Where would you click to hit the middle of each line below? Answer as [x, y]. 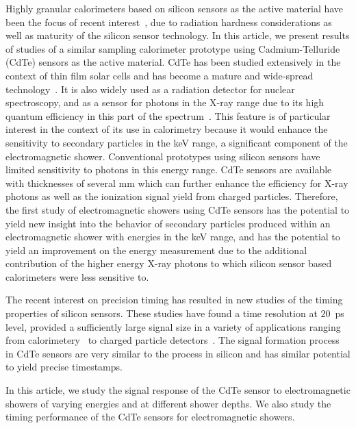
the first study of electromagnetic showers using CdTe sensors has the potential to [178, 209]
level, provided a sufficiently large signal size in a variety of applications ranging [173, 326]
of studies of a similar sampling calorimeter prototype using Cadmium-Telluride [173, 48]
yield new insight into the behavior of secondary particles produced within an [168, 223]
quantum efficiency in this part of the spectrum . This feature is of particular [168, 115]
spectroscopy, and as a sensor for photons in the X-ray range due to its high [165, 102]
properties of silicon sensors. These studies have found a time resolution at [162, 313]
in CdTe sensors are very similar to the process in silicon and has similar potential [178, 353]
